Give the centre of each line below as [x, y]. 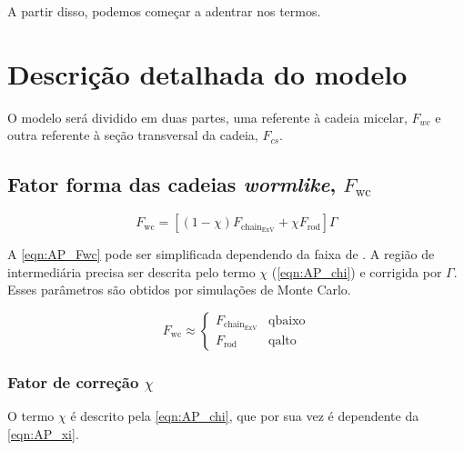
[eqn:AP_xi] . [43, 433]
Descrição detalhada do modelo [207, 73]
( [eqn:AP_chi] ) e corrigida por [357, 271]
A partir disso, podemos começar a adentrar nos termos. [164, 11]
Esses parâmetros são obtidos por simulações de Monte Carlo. [179, 290]
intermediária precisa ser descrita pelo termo [131, 271]
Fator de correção [73, 381]
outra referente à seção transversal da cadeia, [133, 135]
